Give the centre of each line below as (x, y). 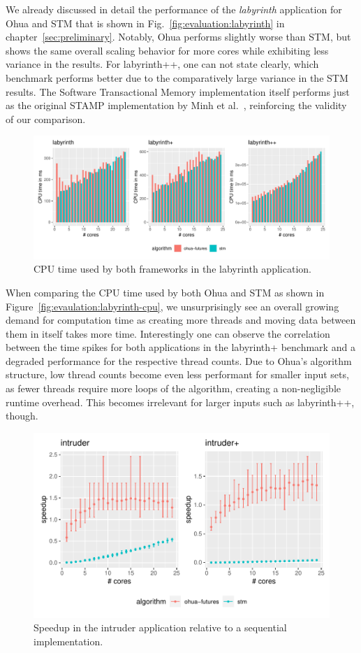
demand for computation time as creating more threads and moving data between (181, 320)
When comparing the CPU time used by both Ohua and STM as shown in (165, 292)
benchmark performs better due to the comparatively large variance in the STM (177, 77)
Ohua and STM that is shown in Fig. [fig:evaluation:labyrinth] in (145, 23)
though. (22, 416)
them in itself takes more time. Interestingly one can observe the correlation (168, 333)
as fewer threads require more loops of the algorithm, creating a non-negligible (174, 388)
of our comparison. (46, 119)
